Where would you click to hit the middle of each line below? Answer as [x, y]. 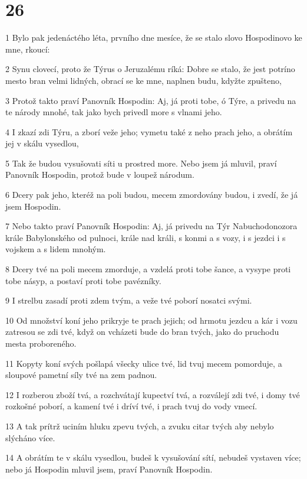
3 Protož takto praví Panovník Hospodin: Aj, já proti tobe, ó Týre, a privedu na [151, 100]
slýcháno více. [30, 437]
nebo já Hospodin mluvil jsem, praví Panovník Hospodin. [109, 469]
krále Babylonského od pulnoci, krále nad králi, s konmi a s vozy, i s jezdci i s [146, 237]
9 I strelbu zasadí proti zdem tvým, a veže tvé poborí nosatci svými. [129, 300]
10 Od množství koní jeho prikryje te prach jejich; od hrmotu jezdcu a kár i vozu [151, 320]
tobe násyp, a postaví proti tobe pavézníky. [83, 280]
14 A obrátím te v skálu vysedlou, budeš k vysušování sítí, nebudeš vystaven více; [153, 457]
